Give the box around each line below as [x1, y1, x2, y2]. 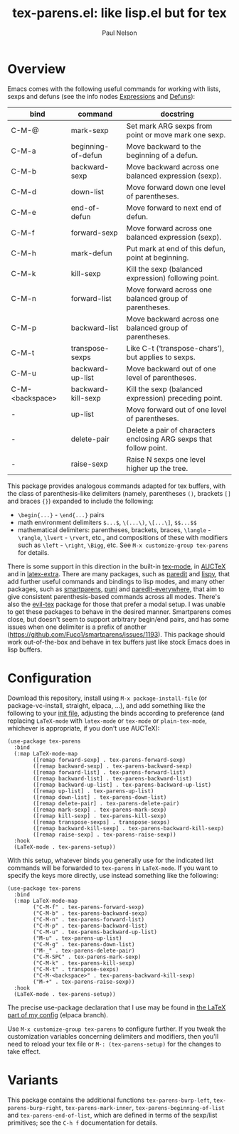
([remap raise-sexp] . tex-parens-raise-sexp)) [33, 831, 176, 838]
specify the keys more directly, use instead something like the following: [7, 871, 219, 879]
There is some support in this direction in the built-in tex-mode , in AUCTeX [7, 562, 226, 571]
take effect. [7, 1047, 41, 1056]
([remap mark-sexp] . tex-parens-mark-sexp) [33, 806, 167, 813]
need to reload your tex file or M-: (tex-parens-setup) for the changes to [7, 1039, 222, 1048]
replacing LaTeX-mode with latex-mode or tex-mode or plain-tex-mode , [7, 716, 208, 725]
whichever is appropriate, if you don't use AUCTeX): [7, 724, 160, 732]
